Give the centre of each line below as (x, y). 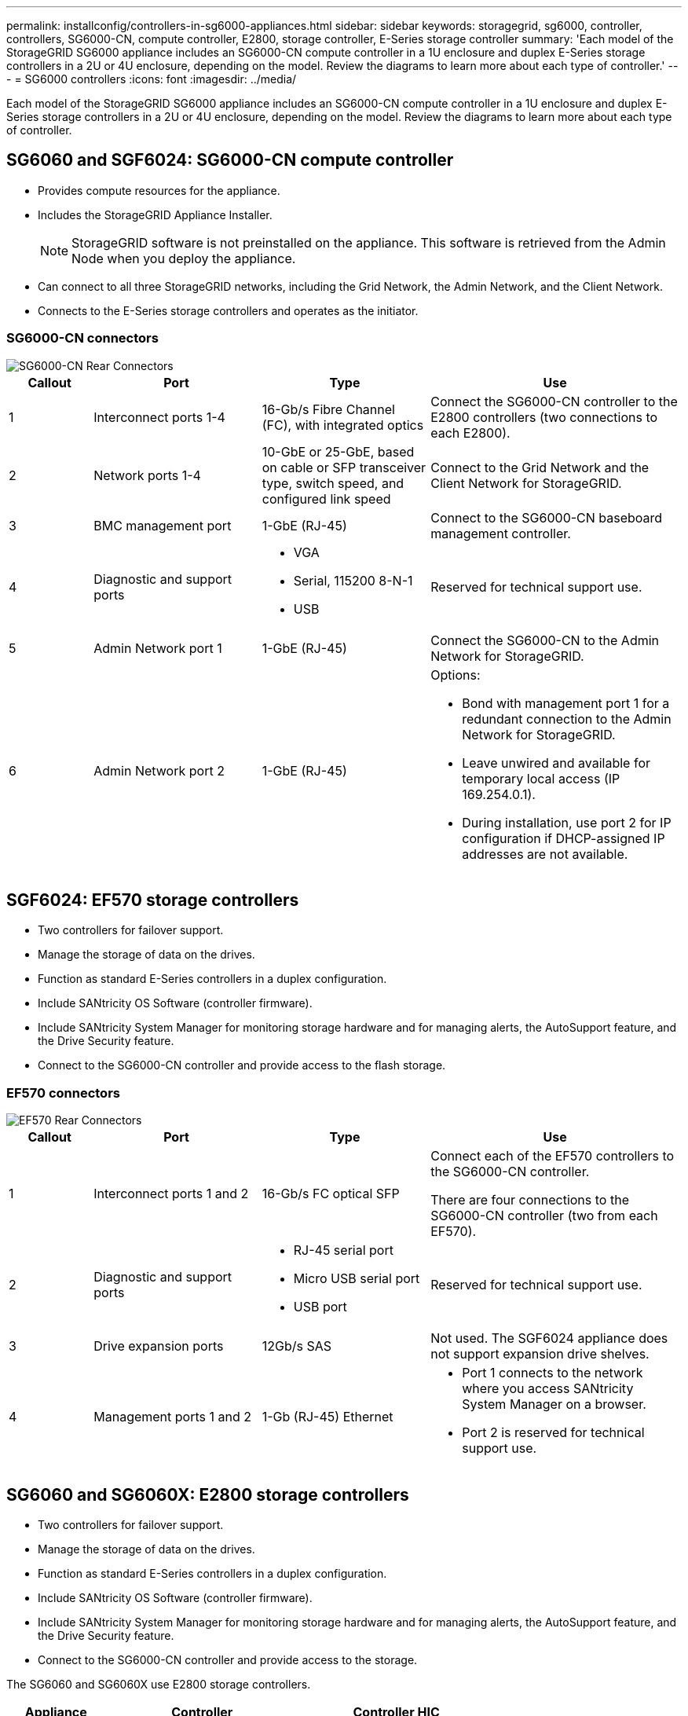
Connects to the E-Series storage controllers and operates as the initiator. (228, 310)
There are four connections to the (530, 1200)
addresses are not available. (545, 854)
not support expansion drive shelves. (540, 1354)
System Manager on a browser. (554, 1404)
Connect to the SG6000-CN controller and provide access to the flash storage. (242, 1065)
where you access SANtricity (548, 1389)
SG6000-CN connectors (82, 338)
